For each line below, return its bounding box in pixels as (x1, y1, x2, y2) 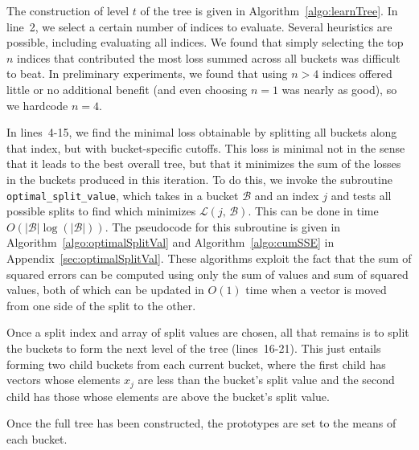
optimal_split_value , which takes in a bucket (6, 186, 239, 203)
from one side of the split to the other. (6, 297, 196, 313)
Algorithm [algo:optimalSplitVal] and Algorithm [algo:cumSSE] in (6, 234, 335, 251)
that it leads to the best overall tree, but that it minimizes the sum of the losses (6, 155, 401, 172)
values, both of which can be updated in (6, 281, 204, 298)
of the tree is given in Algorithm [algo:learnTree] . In (140, 2, 398, 18)
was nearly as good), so (281, 80, 397, 97)
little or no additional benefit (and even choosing (6, 80, 248, 97)
